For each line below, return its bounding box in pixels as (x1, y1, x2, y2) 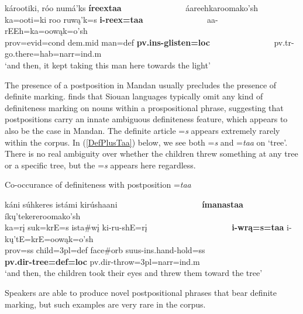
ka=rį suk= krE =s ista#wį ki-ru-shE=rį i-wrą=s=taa (5, 221, 284, 233)
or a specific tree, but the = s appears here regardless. (5, 158, 196, 171)
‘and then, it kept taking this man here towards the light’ (5, 58, 211, 71)
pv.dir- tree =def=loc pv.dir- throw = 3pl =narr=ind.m (5, 255, 200, 267)
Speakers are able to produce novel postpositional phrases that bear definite (5, 287, 277, 299)
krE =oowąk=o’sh (30, 232, 94, 244)
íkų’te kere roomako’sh (5, 209, 81, 222)
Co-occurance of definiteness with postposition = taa (5, 178, 191, 191)
